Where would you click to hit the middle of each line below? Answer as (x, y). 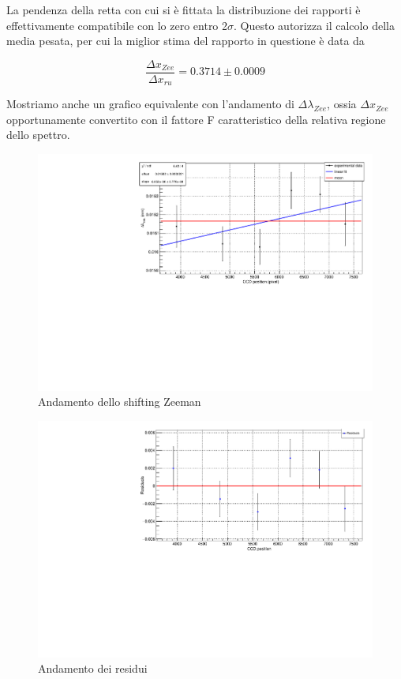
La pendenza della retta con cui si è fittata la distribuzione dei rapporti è (184, 9)
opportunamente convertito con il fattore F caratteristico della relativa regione (196, 119)
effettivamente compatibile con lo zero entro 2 (117, 25)
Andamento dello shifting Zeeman (120, 401)
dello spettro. (38, 135)
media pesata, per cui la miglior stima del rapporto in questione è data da (186, 41)
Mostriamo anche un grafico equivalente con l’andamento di (150, 104)
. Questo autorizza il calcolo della (314, 25)
